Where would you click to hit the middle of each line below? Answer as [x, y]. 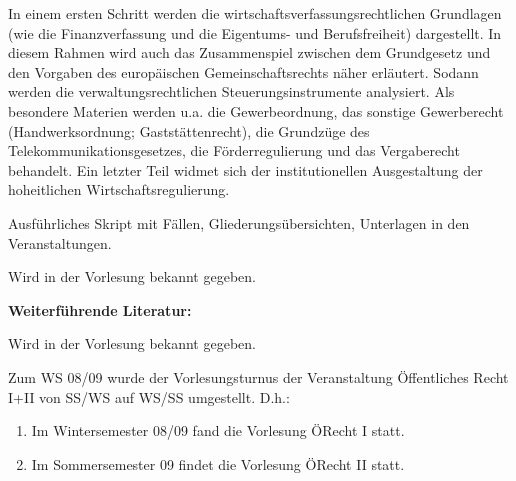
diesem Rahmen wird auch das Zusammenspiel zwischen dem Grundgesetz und [249, 52]
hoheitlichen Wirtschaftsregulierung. [119, 189]
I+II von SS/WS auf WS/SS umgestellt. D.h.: [149, 396]
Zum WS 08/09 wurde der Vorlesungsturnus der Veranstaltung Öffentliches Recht [258, 376]
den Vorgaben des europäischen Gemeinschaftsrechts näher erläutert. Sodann [243, 71]
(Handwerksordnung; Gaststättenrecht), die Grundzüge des [189, 130]
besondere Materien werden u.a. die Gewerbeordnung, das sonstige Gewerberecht [256, 110]
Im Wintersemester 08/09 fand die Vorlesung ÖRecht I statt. [218, 430]
